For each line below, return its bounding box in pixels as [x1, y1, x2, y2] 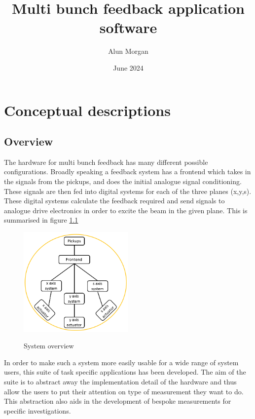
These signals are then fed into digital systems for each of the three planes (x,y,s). [4, 186, 252, 196]
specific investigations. [4, 405, 71, 416]
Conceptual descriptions [4, 100, 171, 120]
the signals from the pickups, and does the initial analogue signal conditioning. [4, 176, 242, 187]
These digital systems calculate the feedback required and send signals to [4, 195, 225, 206]
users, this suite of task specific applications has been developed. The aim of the [4, 367, 246, 377]
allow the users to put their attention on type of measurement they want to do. [4, 386, 244, 396]
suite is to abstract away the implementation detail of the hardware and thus [4, 376, 237, 386]
